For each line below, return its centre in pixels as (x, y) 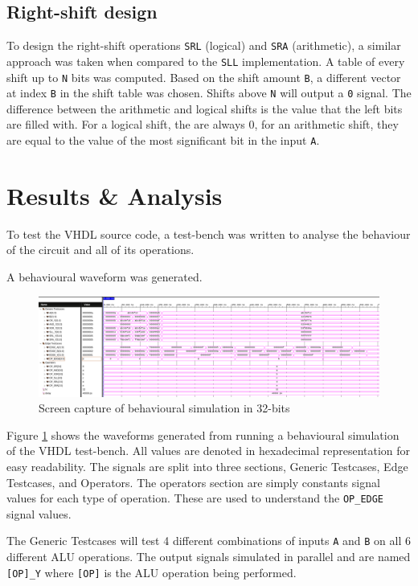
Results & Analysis (115, 195)
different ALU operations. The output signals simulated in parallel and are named (209, 557)
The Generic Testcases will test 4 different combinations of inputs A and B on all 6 (209, 541)
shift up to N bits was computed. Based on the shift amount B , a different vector (204, 77)
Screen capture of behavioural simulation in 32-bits (164, 408)
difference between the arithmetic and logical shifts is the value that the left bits (205, 108)
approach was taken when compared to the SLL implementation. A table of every (206, 61)
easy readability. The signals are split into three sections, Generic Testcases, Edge (207, 466)
